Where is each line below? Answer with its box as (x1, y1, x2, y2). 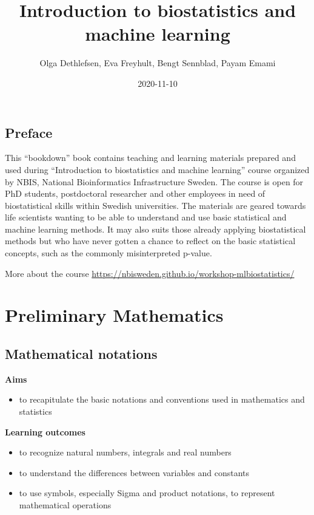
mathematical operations (19, 498, 112, 511)
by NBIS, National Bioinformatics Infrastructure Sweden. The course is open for (5, 175, 304, 188)
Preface (5, 123, 53, 142)
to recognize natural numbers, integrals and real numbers (19, 446, 232, 459)
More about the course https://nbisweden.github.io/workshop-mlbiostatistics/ (5, 267, 295, 279)
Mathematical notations (5, 344, 158, 363)
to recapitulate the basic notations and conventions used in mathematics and (19, 393, 305, 406)
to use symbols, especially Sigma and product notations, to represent (19, 486, 275, 499)
